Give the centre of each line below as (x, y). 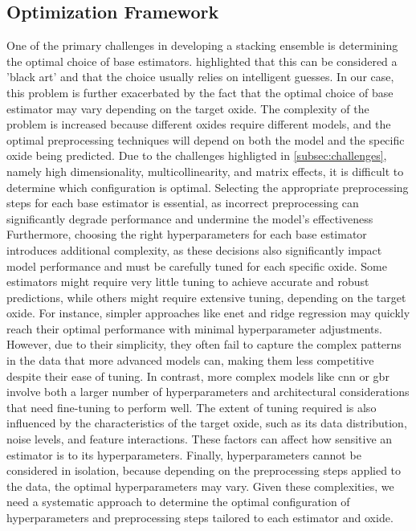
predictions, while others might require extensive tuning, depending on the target (206, 297)
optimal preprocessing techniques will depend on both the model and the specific (206, 139)
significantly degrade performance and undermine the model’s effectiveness (190, 218)
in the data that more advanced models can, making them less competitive (190, 360)
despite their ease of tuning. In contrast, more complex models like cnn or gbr (198, 376)
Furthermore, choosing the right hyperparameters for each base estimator (187, 234)
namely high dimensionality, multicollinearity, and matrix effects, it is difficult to (205, 171)
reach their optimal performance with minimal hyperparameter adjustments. (194, 328)
